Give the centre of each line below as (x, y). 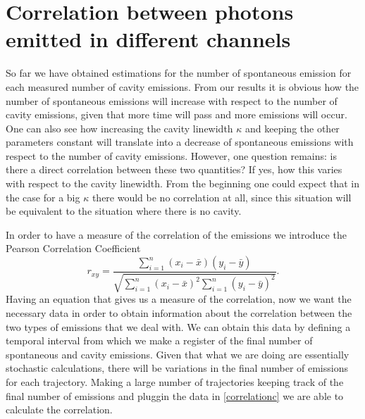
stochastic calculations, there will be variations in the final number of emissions (177, 368)
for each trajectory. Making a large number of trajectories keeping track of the (175, 382)
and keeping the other (292, 128)
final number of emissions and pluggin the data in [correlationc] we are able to (175, 395)
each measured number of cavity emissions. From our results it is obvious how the (182, 86)
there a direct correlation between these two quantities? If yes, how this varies (174, 169)
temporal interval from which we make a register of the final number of (159, 340)
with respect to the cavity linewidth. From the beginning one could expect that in (183, 183)
